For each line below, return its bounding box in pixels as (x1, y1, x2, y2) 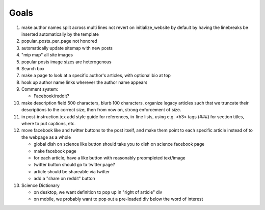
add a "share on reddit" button (33, 176, 95, 182)
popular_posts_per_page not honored (21, 38, 98, 44)
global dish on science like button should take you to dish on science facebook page (33, 141, 205, 147)
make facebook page (33, 148, 77, 154)
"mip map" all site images (21, 52, 73, 58)
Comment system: (21, 86, 58, 92)
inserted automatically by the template (21, 31, 99, 37)
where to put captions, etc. (21, 121, 76, 127)
